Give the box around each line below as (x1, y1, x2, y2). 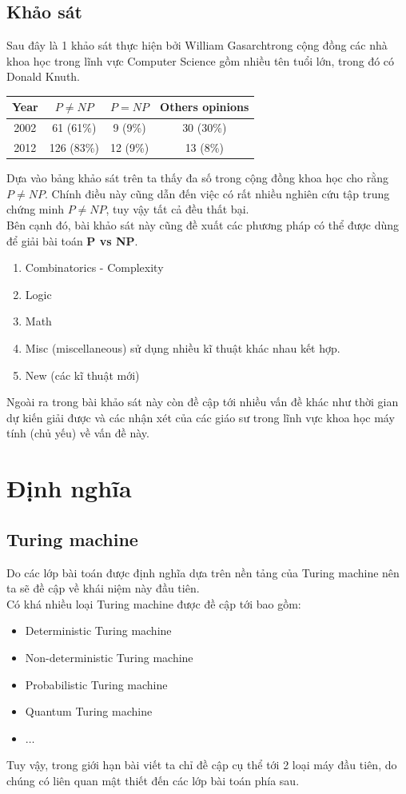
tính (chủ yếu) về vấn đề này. (6, 425, 149, 441)
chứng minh (6, 201, 64, 217)
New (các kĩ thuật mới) (25, 366, 140, 383)
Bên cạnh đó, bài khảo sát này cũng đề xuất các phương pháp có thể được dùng (6, 217, 400, 233)
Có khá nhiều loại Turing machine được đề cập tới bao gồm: (6, 595, 301, 612)
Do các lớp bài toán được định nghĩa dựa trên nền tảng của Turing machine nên (6, 564, 400, 581)
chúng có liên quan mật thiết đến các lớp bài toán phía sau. (6, 772, 300, 788)
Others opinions (160, 98, 249, 115)
